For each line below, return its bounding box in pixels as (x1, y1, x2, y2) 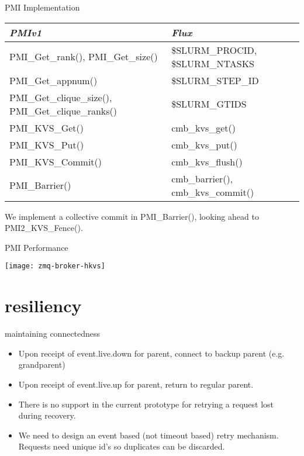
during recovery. (18, 409, 76, 422)
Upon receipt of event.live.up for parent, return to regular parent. (18, 378, 254, 390)
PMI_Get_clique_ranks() (9, 103, 118, 118)
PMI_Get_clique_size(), (9, 90, 112, 104)
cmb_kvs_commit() (171, 185, 254, 199)
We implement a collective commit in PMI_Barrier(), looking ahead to (5, 210, 259, 222)
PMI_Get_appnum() (9, 73, 98, 87)
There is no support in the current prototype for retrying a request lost (18, 398, 274, 410)
